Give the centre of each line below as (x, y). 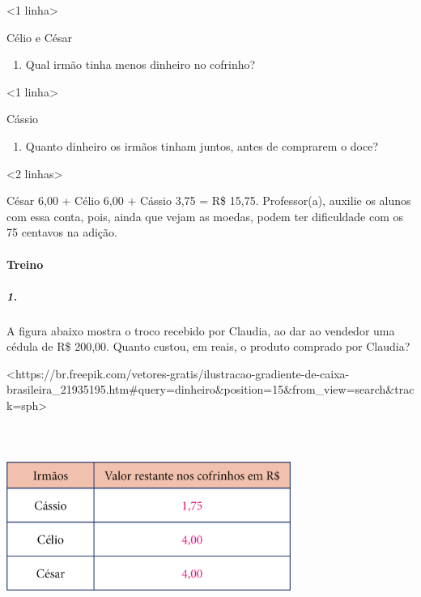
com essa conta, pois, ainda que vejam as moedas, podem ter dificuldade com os (205, 216)
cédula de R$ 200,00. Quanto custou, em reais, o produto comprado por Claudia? (208, 346)
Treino (25, 264)
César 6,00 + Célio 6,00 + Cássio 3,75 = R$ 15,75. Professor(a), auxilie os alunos (209, 200)
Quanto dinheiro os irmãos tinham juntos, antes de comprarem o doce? (202, 145)
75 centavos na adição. (62, 232)
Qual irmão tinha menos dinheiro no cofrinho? (140, 64)
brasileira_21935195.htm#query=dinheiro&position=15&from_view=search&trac (210, 389)
